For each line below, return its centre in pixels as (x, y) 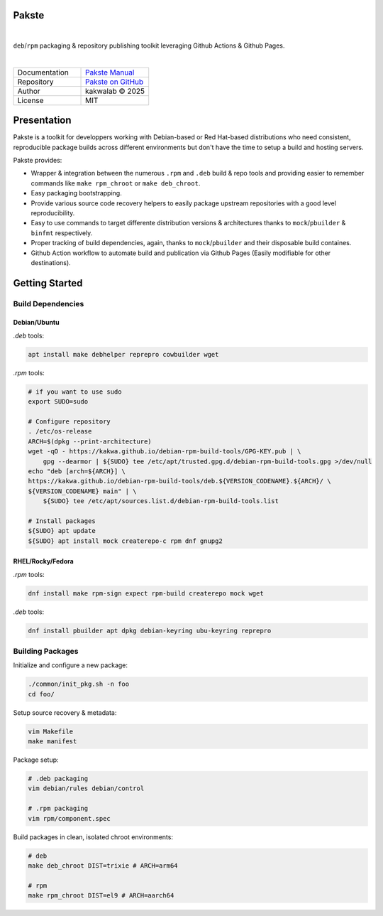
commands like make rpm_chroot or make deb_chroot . (116, 183)
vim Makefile (51, 731)
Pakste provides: (38, 160)
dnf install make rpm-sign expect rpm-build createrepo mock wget (146, 593)
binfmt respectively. (62, 233)
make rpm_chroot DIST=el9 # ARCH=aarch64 (101, 896)
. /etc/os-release (60, 431)
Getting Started (48, 283)
